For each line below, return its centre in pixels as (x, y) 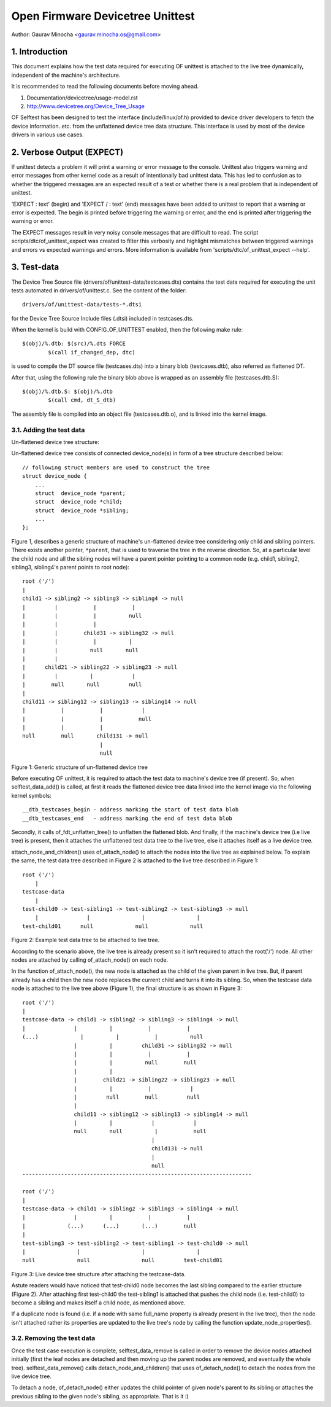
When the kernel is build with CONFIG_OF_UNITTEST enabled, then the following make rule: (127, 330)
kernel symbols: (32, 795)
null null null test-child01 (123, 1260)
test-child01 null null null (113, 926)
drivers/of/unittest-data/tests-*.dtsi (82, 305)
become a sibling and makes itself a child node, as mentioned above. (99, 1303)
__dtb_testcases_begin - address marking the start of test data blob (131, 810)
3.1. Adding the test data (48, 430)
